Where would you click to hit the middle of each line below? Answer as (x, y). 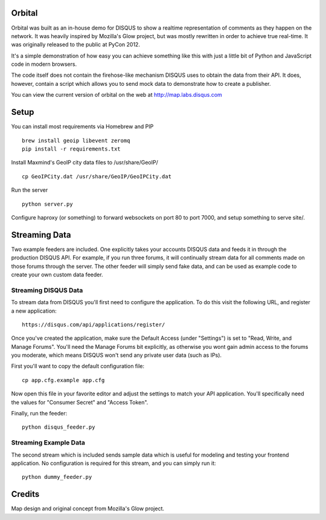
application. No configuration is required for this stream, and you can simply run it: (113, 463)
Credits (25, 494)
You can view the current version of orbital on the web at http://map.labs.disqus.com (117, 95)
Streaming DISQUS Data (47, 290)
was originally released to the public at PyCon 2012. (75, 45)
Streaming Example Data (48, 443)
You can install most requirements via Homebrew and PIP (82, 126)
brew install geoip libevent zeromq (76, 140)
